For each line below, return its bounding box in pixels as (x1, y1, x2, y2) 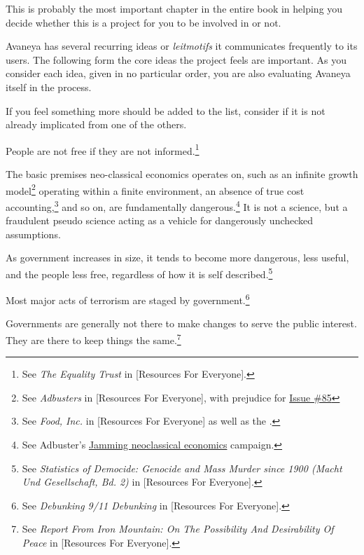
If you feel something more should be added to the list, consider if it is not (6, 103, 325, 118)
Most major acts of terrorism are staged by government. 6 (6, 291, 250, 307)
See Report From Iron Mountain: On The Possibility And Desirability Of (22, 521, 334, 536)
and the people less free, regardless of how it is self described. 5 (6, 264, 273, 281)
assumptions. (6, 226, 61, 241)
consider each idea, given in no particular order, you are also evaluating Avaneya (6, 66, 351, 81)
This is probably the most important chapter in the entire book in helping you (6, 1, 343, 15)
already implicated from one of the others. (6, 117, 187, 132)
